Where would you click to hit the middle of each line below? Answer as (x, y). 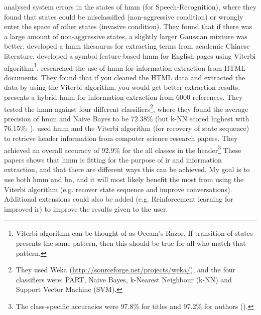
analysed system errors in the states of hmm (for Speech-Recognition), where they (130, 7)
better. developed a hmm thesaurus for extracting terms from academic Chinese (127, 46)
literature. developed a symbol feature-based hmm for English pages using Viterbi (130, 55)
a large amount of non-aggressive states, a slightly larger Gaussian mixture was (126, 36)
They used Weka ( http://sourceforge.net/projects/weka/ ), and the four (125, 270)
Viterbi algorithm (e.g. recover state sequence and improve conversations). (118, 189)
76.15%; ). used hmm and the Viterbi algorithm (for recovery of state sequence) (127, 128)
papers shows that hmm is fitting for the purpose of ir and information (113, 159)
